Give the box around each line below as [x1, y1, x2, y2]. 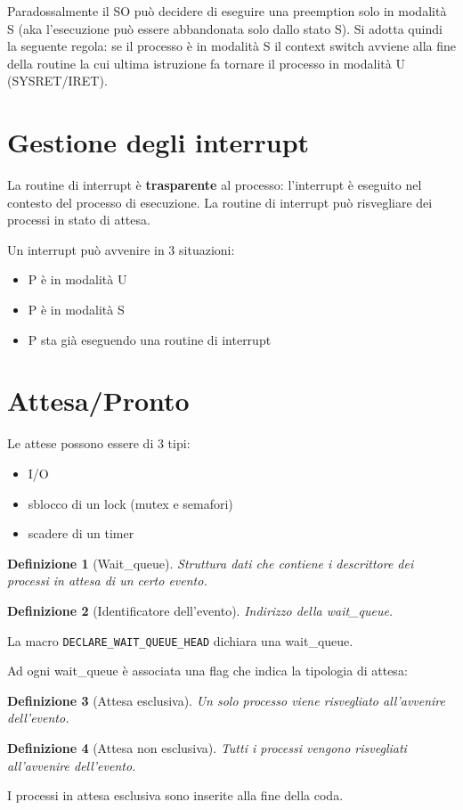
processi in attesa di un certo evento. [7, 571, 207, 590]
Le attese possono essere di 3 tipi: [7, 434, 191, 453]
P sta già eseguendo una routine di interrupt [28, 330, 272, 348]
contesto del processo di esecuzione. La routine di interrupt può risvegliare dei [7, 192, 433, 211]
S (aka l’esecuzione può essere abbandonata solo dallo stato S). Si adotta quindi [7, 19, 443, 37]
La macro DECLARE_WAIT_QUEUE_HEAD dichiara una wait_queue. [7, 631, 353, 650]
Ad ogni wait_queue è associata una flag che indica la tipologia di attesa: [7, 661, 408, 680]
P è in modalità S [28, 300, 125, 319]
